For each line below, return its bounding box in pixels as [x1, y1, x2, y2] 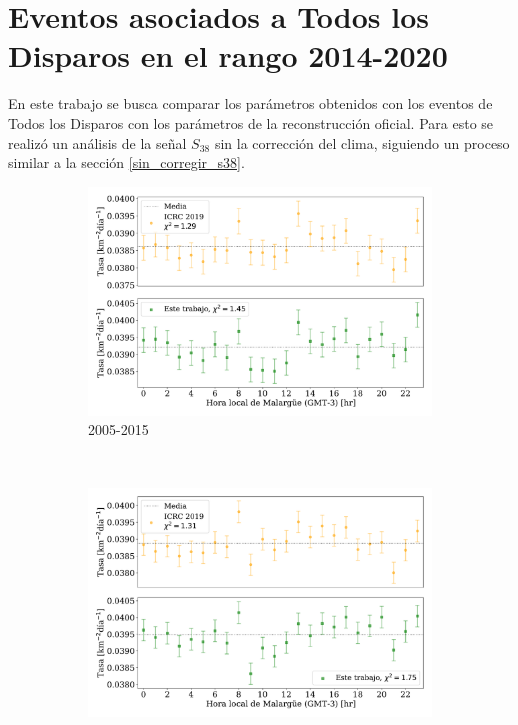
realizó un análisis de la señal [8, 132, 187, 153]
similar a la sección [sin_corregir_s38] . [8, 152, 245, 173]
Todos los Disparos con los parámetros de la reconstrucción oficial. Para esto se [8, 112, 494, 133]
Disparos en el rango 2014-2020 [8, 35, 448, 76]
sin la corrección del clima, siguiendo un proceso [214, 132, 510, 153]
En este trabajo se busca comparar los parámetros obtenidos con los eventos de [8, 93, 493, 114]
